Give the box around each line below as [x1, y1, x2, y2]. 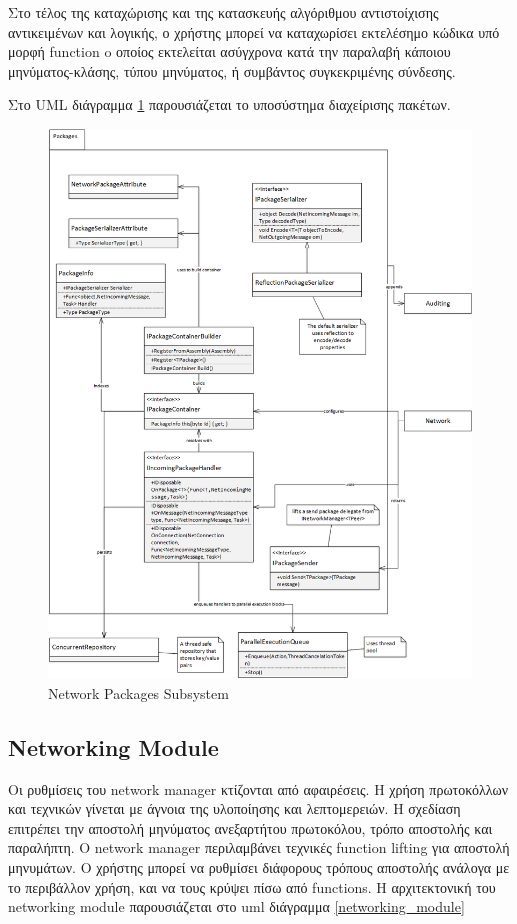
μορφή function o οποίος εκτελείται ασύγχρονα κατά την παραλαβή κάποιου [8, 41, 451, 62]
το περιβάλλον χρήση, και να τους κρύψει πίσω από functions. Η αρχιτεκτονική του [8, 876, 496, 897]
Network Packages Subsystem [48, 682, 229, 703]
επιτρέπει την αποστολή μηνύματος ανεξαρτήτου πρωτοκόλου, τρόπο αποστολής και [8, 817, 493, 838]
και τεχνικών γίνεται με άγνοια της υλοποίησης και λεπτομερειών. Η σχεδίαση [8, 798, 461, 819]
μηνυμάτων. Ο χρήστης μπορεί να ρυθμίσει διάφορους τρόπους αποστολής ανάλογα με [8, 857, 510, 878]
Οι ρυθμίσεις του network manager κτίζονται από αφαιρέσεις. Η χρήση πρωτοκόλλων [8, 778, 509, 799]
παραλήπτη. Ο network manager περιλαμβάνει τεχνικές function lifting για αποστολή [8, 837, 510, 858]
